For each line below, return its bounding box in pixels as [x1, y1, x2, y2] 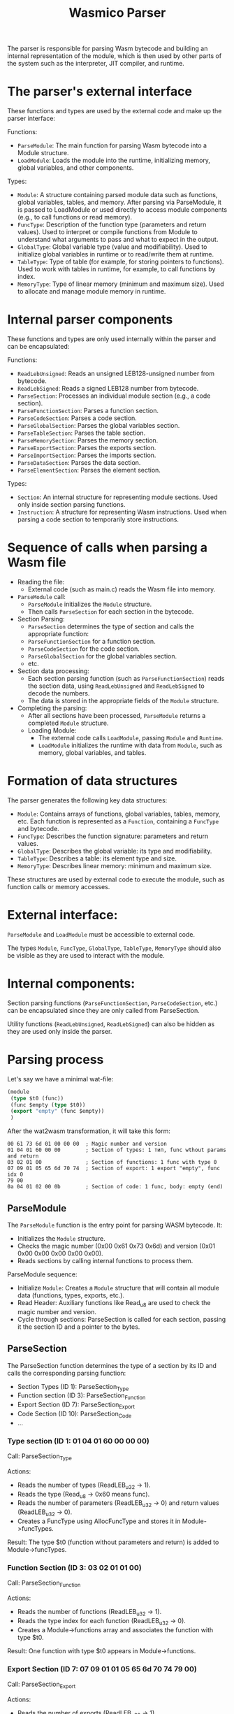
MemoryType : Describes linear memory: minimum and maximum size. [17, 861, 212, 870]
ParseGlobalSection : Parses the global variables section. [17, 422, 180, 430]
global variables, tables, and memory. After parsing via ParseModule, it [17, 198, 221, 207]
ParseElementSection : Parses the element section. [17, 466, 161, 475]
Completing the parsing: [17, 704, 87, 712]
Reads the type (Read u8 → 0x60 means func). [17, 1490, 150, 1500]
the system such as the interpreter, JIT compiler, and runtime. [7, 59, 185, 68]
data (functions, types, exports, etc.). [17, 1291, 124, 1299]
